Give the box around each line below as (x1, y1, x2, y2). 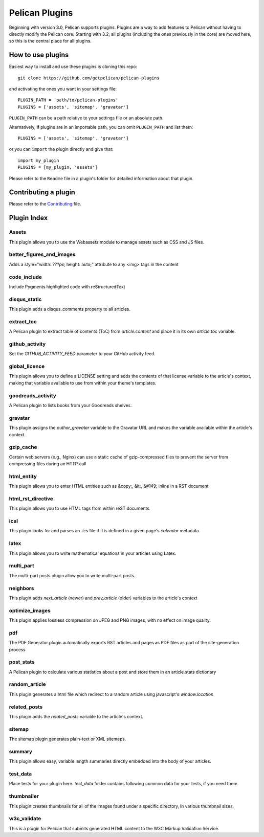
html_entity (9, 473, 37, 479)
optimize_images (9, 607, 51, 614)
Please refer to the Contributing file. (9, 201, 82, 207)
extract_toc (9, 318, 37, 325)
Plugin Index (9, 214, 48, 222)
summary (9, 748, 33, 755)
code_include (9, 273, 42, 280)
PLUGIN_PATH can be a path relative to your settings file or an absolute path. (9, 115, 164, 121)
